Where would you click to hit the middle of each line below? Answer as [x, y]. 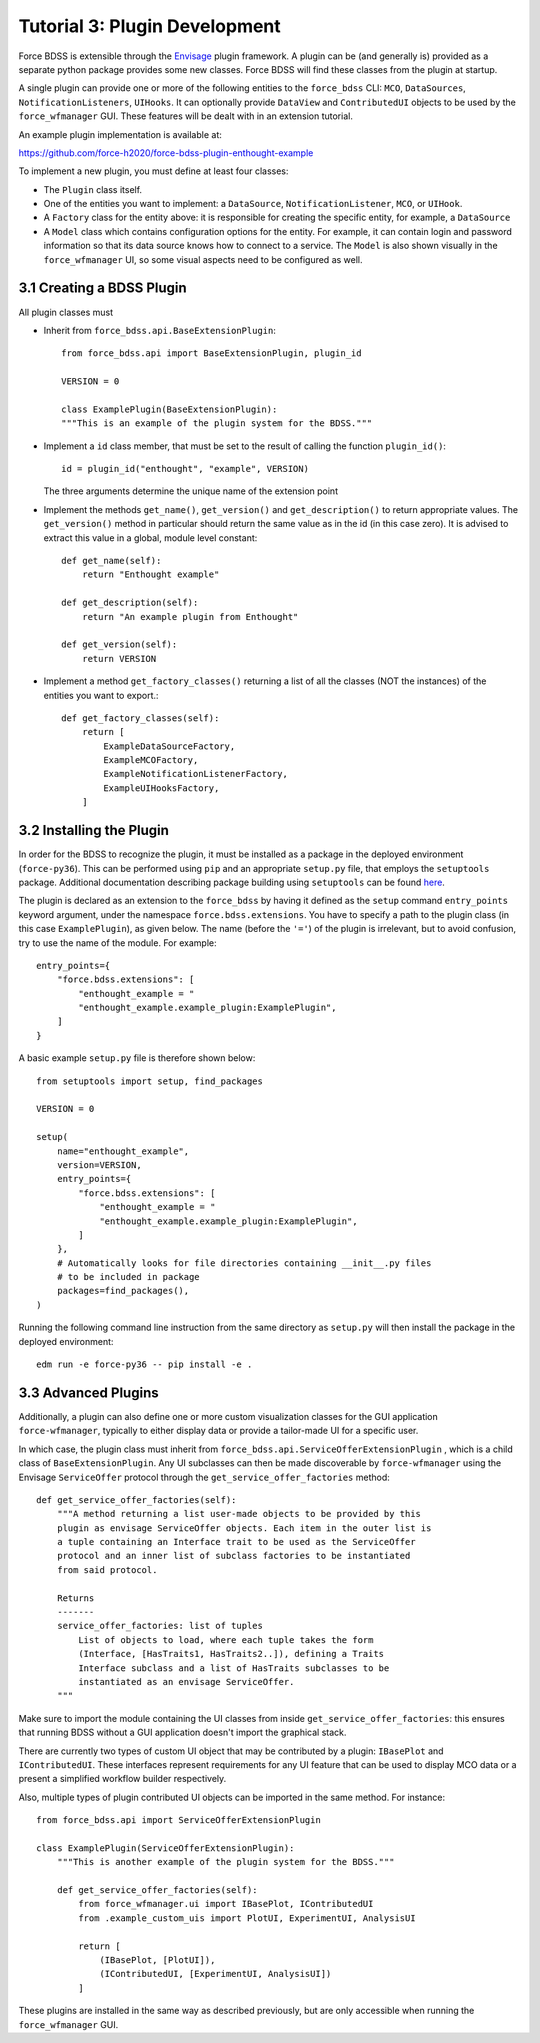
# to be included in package [128, 1277]
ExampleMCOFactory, [151, 760]
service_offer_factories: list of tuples [160, 1626]
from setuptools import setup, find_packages [150, 1081]
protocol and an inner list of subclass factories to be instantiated [233, 1556]
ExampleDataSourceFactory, [169, 746]
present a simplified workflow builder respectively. [122, 1779]
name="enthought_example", [123, 1151]
